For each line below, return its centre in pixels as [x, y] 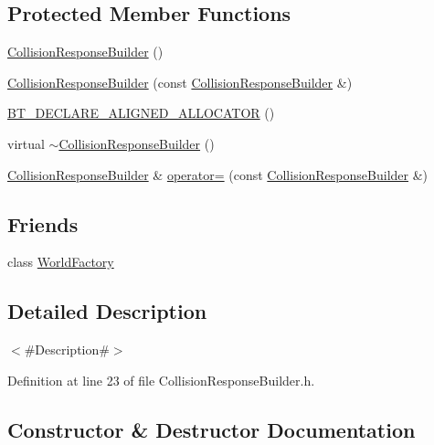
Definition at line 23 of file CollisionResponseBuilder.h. [161, 380]
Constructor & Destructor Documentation [212, 429]
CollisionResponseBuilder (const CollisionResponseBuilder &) [180, 82]
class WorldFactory [61, 262]
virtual [26, 143]
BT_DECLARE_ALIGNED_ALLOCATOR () [141, 113]
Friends [43, 223]
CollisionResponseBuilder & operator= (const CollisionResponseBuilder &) [218, 174]
